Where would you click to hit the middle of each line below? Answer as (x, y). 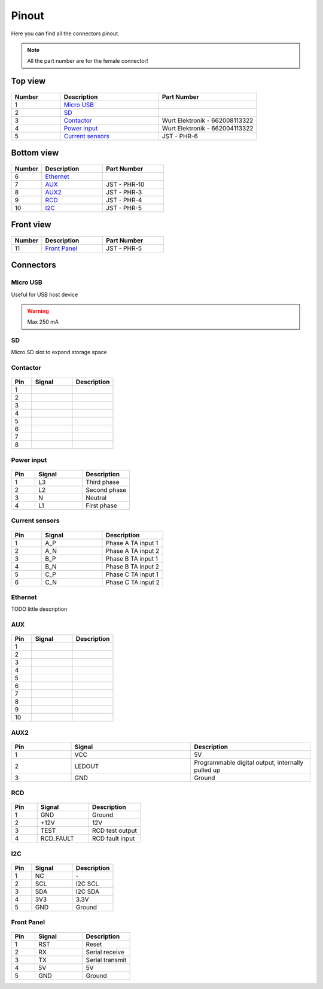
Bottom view (35, 153)
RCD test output (114, 830)
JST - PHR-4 (124, 200)
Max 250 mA (43, 322)
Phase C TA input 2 (132, 582)
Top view (28, 81)
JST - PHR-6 (180, 136)
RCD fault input (113, 839)
